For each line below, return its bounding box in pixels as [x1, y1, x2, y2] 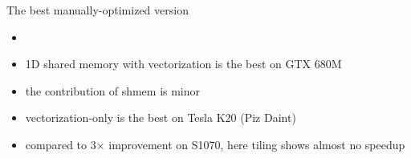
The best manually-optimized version [6, 2, 189, 18]
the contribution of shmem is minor [25, 82, 201, 99]
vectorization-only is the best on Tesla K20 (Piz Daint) [25, 109, 296, 126]
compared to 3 [25, 136, 96, 152]
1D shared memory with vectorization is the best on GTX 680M [25, 55, 342, 72]
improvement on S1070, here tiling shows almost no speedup [108, 136, 405, 152]
